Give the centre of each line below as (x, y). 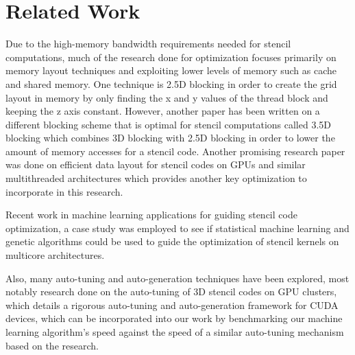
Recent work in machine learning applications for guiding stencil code (151, 215)
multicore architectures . (55, 255)
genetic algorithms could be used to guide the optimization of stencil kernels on (172, 241)
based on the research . (52, 345)
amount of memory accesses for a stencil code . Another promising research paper (175, 151)
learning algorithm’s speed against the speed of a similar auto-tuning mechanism (175, 332)
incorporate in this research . (64, 191)
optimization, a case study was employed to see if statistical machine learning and (177, 228)
